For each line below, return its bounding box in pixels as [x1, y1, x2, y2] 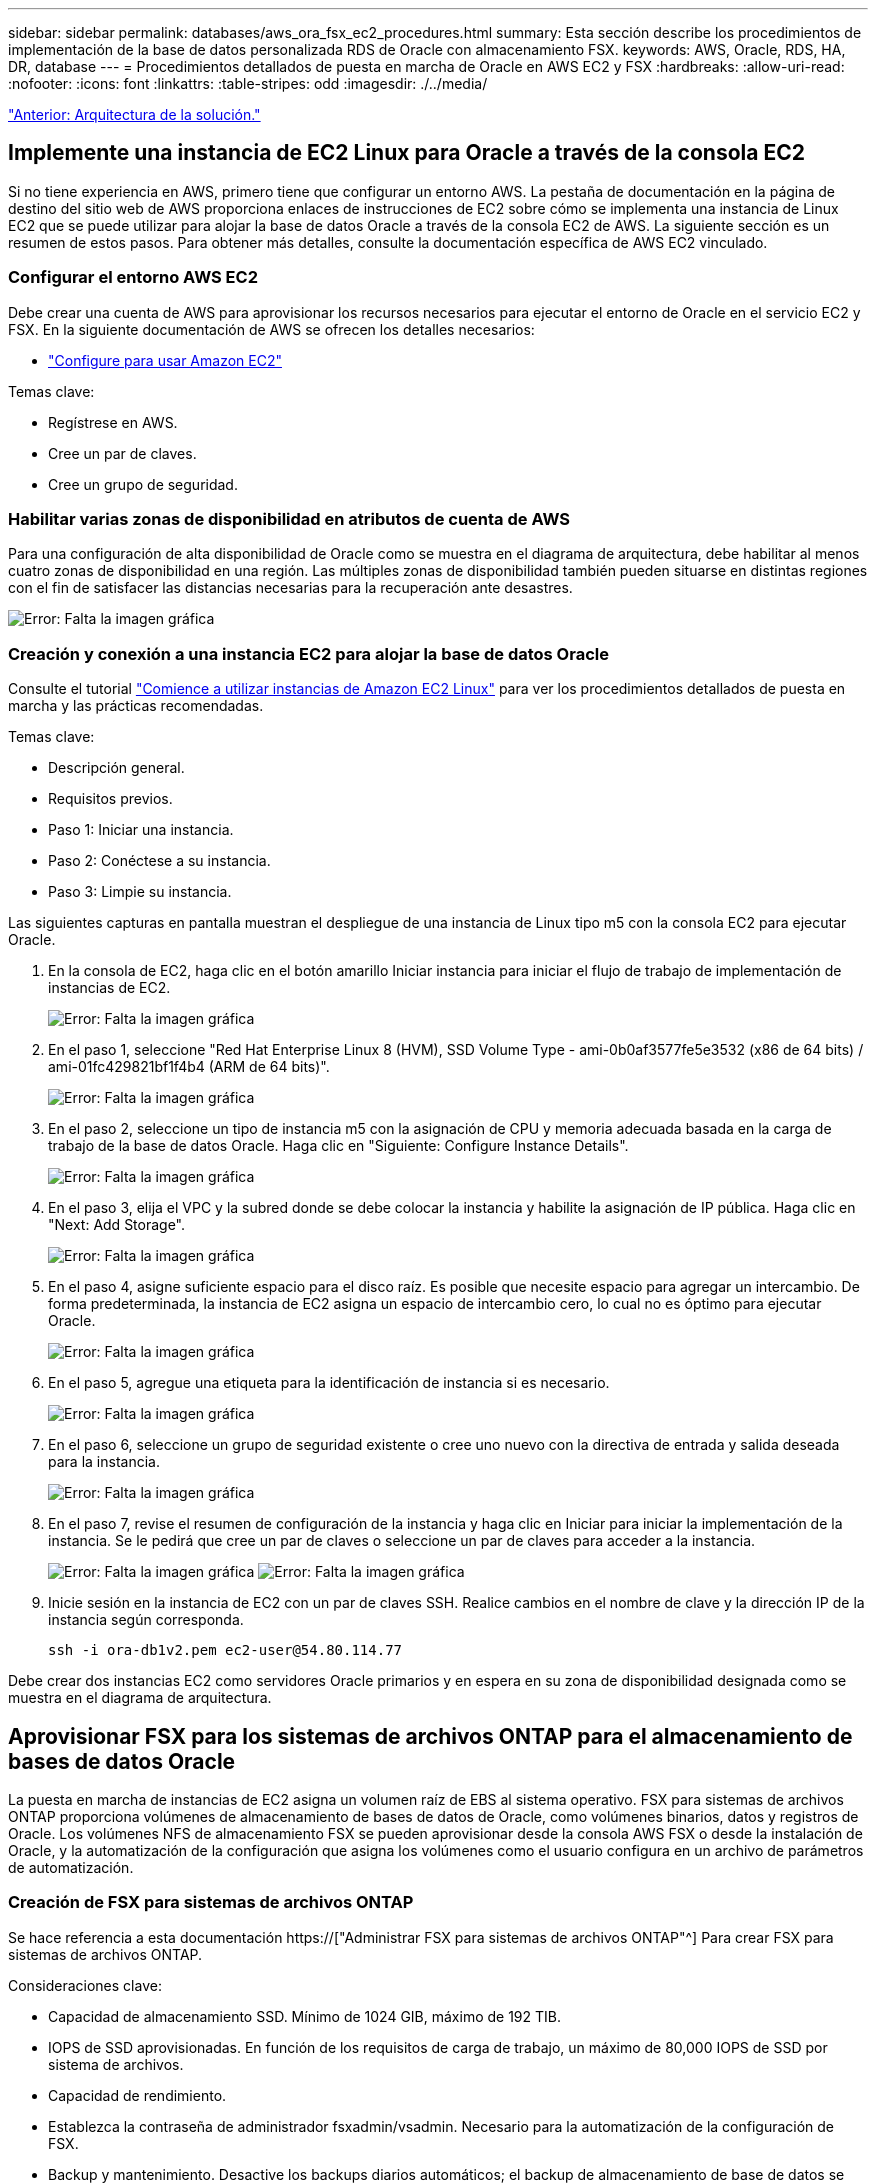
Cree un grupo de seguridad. [48, 475, 238, 493]
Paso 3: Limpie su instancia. [48, 883, 232, 901]
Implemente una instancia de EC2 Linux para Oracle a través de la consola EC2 [8, 140, 805, 166]
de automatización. [8, 1858, 134, 1876]
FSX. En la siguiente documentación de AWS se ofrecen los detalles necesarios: [8, 320, 535, 338]
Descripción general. [48, 759, 185, 777]
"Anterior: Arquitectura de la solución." [8, 106, 261, 123]
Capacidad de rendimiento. [48, 2086, 227, 2104]
